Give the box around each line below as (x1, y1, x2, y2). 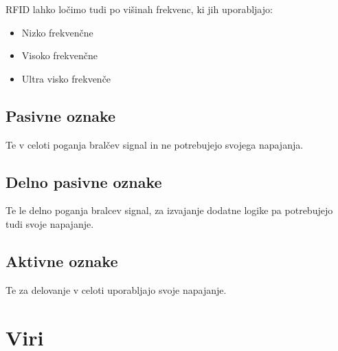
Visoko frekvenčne (21, 48, 98, 63)
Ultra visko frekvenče (21, 71, 111, 85)
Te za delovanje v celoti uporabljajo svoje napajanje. (5, 282, 227, 297)
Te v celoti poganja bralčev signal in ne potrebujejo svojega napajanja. (5, 137, 304, 151)
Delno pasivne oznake (5, 171, 162, 192)
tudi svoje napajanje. (5, 216, 94, 231)
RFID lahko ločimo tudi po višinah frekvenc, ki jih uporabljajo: (5, 2, 273, 16)
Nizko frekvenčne (21, 25, 93, 39)
